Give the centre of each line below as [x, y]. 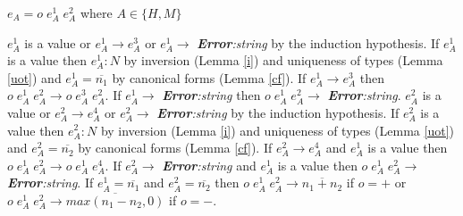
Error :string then [211, 95]
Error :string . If [51, 183]
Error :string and [209, 165]
